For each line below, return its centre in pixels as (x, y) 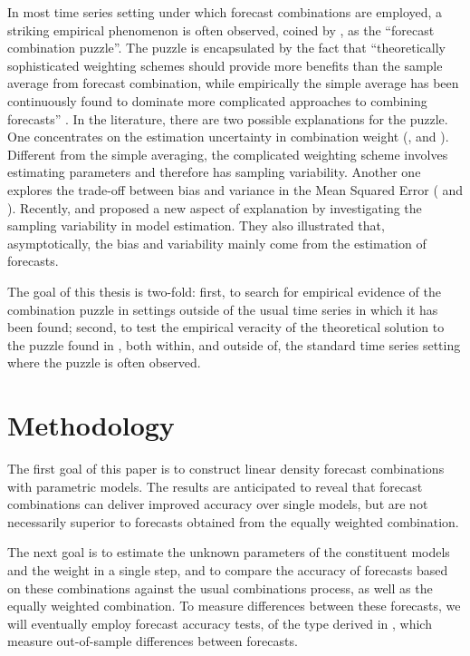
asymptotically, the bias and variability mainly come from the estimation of (217, 243)
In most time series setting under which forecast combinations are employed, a (225, 12)
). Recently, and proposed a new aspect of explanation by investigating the (215, 207)
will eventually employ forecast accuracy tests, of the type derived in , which (220, 623)
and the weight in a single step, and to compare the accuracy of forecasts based (228, 569)
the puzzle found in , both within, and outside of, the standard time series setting (234, 344)
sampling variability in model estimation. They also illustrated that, (196, 225)
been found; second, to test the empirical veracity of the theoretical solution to (226, 327)
